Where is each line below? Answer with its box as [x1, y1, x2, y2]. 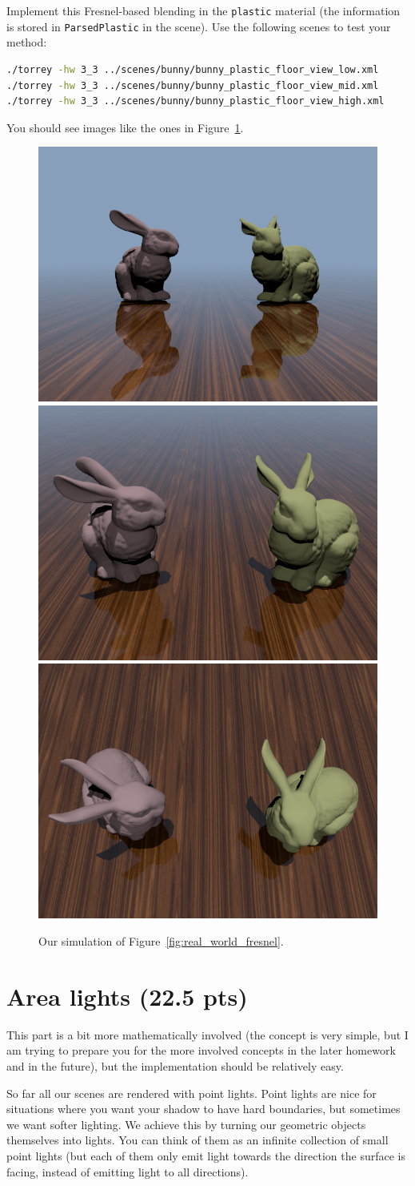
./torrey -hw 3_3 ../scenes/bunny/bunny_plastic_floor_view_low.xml [6, 63, 379, 75]
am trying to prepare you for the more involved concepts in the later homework [6, 1042, 396, 1059]
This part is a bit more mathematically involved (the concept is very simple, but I [6, 1026, 409, 1043]
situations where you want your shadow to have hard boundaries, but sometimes [6, 1100, 401, 1117]
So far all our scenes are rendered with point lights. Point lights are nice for [6, 1084, 377, 1101]
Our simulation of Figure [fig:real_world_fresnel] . [38, 933, 284, 950]
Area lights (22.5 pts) [6, 979, 248, 1012]
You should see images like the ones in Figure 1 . [6, 119, 244, 135]
